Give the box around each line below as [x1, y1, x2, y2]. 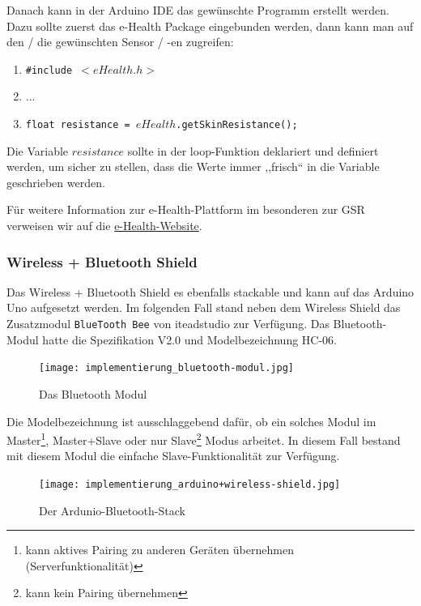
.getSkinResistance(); [176, 119, 298, 131]
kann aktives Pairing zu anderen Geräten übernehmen [25, 541, 294, 558]
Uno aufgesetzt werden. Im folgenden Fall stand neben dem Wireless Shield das [6, 299, 401, 316]
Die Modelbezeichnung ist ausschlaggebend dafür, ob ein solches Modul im [6, 412, 376, 429]
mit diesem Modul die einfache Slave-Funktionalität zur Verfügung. [6, 447, 340, 464]
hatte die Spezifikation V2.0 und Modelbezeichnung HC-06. [42, 331, 338, 348]
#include [25, 64, 73, 76]
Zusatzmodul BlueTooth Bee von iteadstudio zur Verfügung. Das [6, 315, 330, 332]
